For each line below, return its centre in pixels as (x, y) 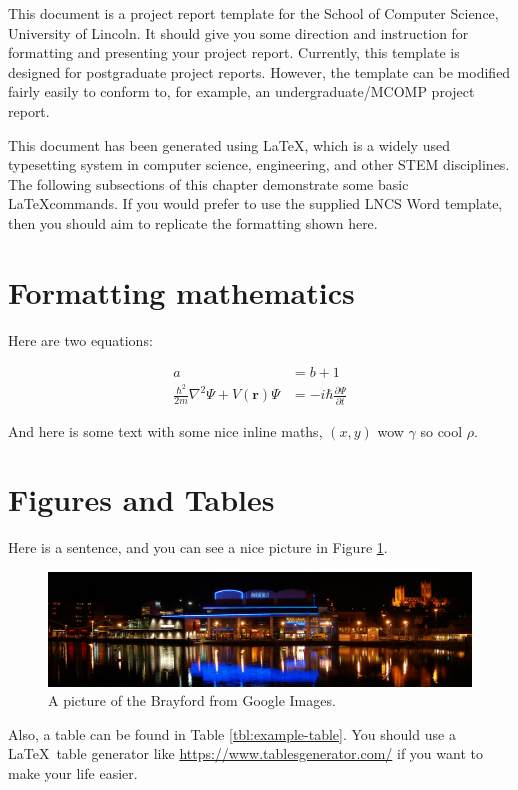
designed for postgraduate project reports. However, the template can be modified (259, 71)
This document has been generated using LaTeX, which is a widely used (229, 144)
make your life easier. (73, 773)
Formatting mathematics (181, 291)
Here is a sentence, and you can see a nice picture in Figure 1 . (198, 547)
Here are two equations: (80, 339)
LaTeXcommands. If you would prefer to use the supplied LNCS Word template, (255, 203)
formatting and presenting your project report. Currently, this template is (234, 52)
